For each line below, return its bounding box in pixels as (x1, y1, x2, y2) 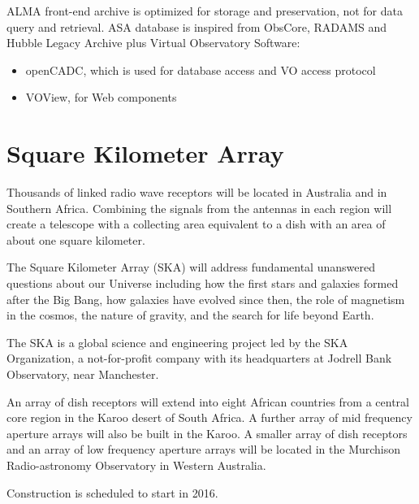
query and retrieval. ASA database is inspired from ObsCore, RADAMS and (6, 18, 387, 35)
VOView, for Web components (25, 89, 177, 106)
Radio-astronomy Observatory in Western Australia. (6, 457, 266, 473)
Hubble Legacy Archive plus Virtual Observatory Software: (6, 34, 300, 51)
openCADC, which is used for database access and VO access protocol (25, 61, 376, 78)
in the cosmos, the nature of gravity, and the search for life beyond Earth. (6, 306, 374, 324)
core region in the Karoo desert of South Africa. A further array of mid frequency (6, 409, 413, 426)
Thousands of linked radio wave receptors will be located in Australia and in (6, 184, 387, 201)
